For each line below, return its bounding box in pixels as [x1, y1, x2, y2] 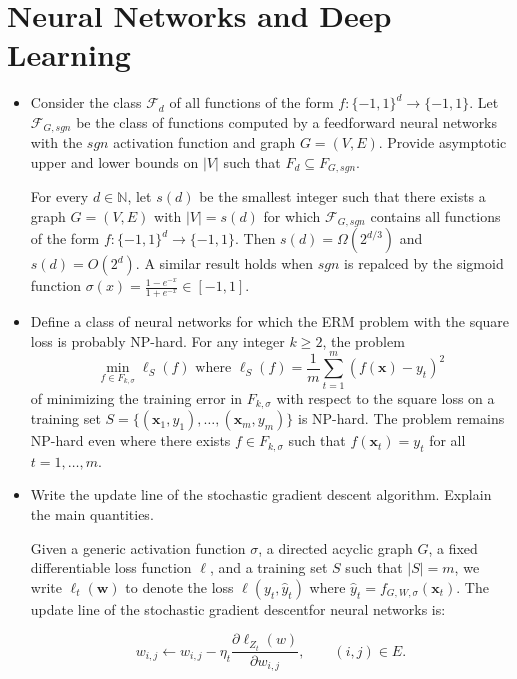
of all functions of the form [169, 92, 334, 113]
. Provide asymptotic [378, 132, 507, 153]
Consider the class [30, 92, 142, 113]
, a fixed [428, 537, 478, 558]
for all [429, 430, 466, 451]
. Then [234, 228, 276, 249]
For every [30, 186, 89, 207]
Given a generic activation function [30, 537, 246, 558]
